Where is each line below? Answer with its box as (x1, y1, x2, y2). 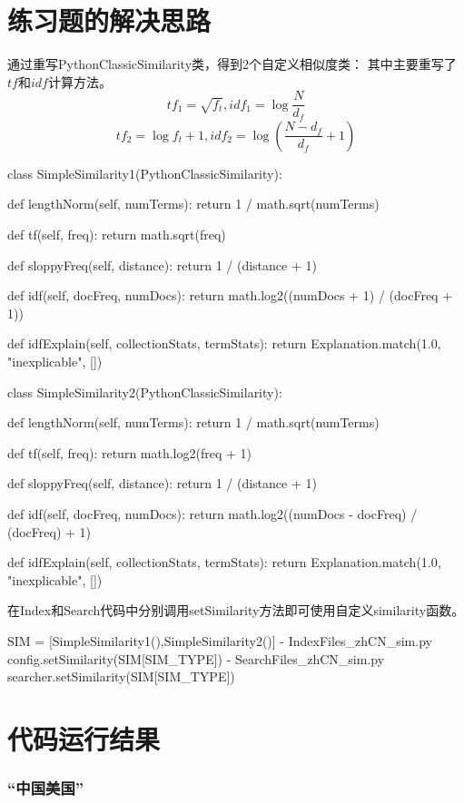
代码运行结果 (7, 720, 161, 757)
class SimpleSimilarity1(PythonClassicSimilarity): (7, 163, 282, 182)
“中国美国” (7, 777, 84, 798)
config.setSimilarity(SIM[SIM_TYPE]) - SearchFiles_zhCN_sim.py (7, 649, 385, 668)
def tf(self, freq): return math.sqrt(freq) (7, 225, 226, 244)
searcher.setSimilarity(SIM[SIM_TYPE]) (7, 667, 235, 686)
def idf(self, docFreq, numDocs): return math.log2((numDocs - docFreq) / (7, 504, 418, 523)
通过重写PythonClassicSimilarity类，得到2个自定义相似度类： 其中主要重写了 (7, 54, 457, 73)
